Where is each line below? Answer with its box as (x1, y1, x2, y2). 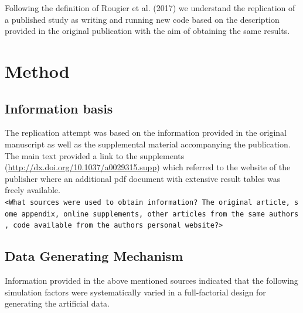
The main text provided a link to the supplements (5, 149, 185, 161)
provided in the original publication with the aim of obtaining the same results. (5, 25, 290, 37)
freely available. (5, 184, 60, 196)
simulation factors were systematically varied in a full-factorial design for (5, 286, 266, 298)
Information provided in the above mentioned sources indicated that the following (5, 274, 298, 287)
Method (5, 59, 70, 82)
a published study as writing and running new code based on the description (5, 13, 280, 25)
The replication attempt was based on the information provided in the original (5, 126, 287, 139)
